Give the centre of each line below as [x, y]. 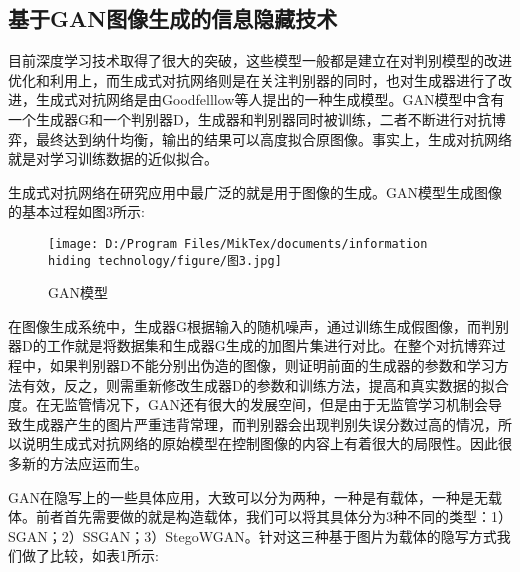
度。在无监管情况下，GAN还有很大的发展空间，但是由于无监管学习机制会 [248, 404]
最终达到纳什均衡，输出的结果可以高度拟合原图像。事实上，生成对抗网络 [273, 138]
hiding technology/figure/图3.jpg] [165, 260]
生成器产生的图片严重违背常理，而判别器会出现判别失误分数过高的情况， [259, 423]
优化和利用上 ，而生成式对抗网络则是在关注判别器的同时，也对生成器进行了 [253, 79]
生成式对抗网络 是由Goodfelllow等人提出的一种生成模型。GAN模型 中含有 [270, 99]
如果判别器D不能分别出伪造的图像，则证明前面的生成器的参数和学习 [272, 365]
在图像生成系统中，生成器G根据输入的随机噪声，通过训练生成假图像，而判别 [258, 325]
